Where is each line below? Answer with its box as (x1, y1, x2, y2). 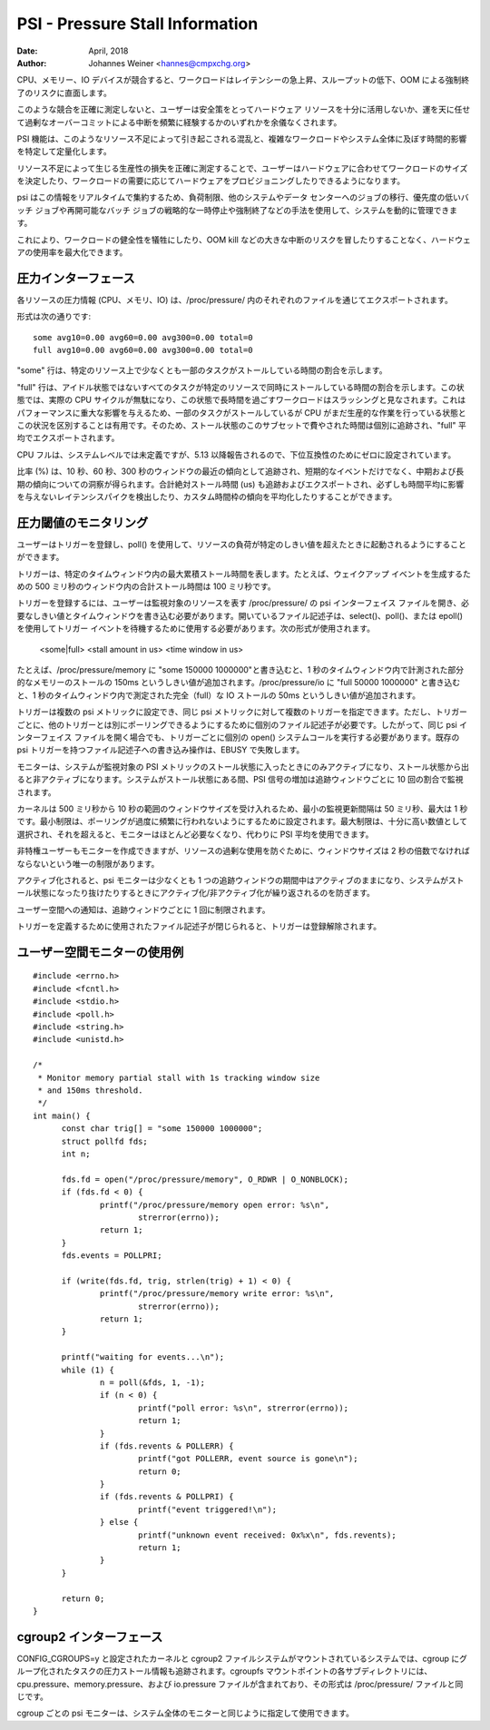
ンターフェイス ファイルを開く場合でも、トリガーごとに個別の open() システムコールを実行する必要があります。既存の (16, 732, 460, 742)
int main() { (33, 1110, 91, 1121)
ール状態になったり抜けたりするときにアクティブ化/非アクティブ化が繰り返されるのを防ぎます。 (16, 888, 376, 899)
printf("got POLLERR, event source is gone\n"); (137, 1453, 358, 1464)
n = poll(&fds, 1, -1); (100, 1377, 206, 1388)
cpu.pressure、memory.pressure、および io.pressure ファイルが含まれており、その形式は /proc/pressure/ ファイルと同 (16, 1678, 464, 1689)
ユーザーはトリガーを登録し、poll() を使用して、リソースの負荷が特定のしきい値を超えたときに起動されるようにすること (16, 538, 466, 549)
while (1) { (61, 1364, 115, 1375)
